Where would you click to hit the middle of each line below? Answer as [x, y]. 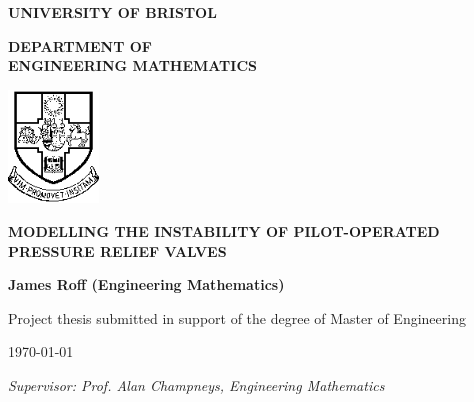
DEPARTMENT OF [80, 45]
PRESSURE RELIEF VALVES [117, 250]
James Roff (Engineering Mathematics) [146, 284]
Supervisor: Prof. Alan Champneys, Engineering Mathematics [196, 384]
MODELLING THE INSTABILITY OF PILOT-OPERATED [224, 230]
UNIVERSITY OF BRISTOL [112, 12]
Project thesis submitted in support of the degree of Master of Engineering [237, 317]
